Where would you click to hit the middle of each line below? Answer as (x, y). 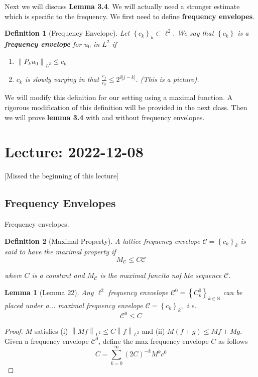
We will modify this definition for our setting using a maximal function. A (119, 97)
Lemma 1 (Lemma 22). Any (49, 292)
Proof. (14, 331)
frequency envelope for (43, 43)
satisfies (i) (51, 331)
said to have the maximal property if (60, 252)
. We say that (193, 33)
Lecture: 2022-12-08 (74, 152)
